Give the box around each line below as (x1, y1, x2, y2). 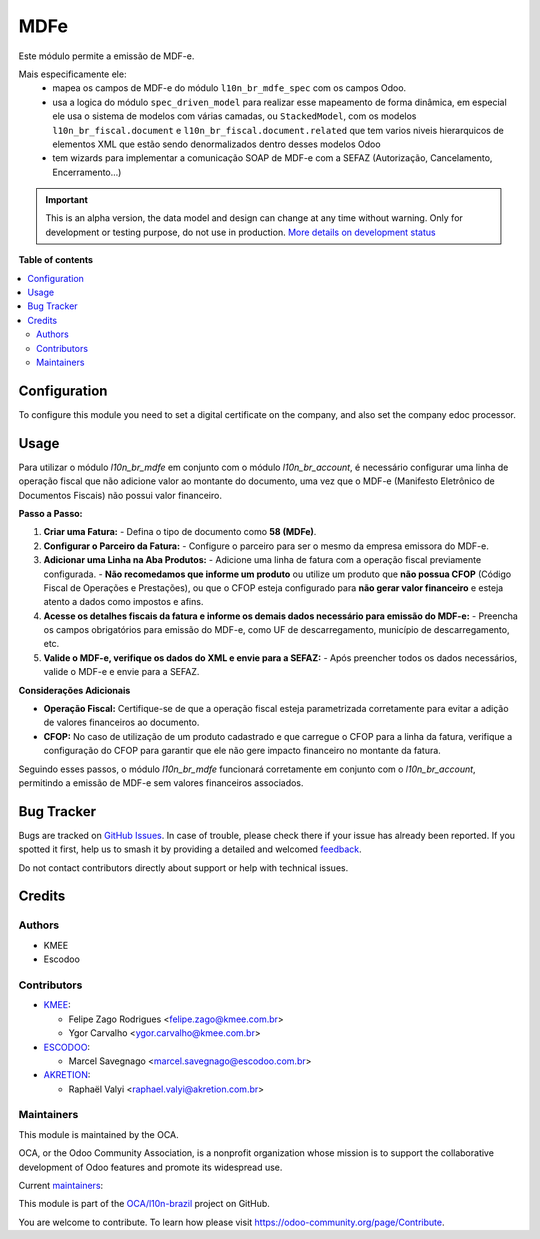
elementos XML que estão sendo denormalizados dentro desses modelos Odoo (52, 138, 381, 150)
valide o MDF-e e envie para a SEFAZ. (43, 666, 200, 678)
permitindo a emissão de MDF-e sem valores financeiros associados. (18, 776, 304, 789)
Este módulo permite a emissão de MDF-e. (18, 50, 195, 62)
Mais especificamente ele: (18, 68, 127, 80)
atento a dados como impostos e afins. (43, 596, 204, 608)
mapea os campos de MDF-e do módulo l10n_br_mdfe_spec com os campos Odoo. (52, 82, 407, 94)
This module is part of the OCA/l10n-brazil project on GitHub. (18, 1198, 270, 1210)
